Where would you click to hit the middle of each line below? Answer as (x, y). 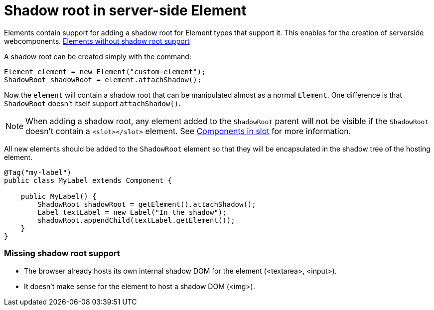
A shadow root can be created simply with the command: (98, 56)
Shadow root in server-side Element (125, 10)
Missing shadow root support (62, 253)
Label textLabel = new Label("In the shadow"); (132, 212)
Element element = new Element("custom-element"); (105, 72)
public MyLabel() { (59, 196)
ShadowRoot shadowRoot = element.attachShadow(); (103, 79)
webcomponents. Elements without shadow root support (97, 41)
